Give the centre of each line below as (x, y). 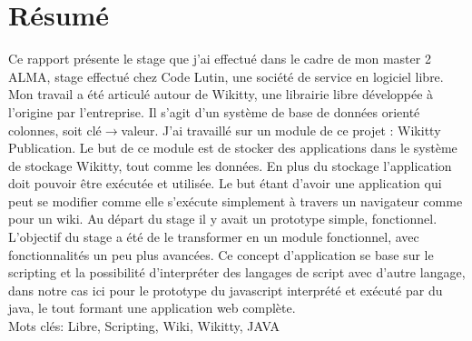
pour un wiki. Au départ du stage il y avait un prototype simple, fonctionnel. (223, 219)
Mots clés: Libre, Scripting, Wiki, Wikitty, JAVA (144, 326)
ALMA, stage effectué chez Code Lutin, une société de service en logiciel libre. (226, 76)
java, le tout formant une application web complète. (152, 308)
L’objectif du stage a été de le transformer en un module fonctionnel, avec (214, 237)
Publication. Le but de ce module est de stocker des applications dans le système (233, 148)
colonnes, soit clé (55, 130)
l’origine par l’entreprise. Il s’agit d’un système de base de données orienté (214, 111)
